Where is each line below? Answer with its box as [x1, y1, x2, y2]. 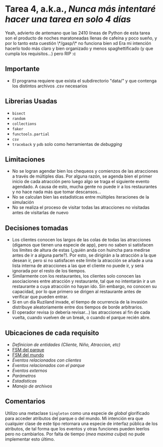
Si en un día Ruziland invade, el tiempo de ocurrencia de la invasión [12, 299, 147, 305]
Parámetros [12, 373, 36, 379]
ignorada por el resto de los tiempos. [12, 268, 86, 274]
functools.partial [12, 132, 50, 137]
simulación [12, 199, 34, 205]
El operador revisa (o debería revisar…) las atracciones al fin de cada [12, 309, 150, 315]
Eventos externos [12, 367, 48, 373]
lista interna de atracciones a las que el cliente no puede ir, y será [12, 263, 144, 269]
